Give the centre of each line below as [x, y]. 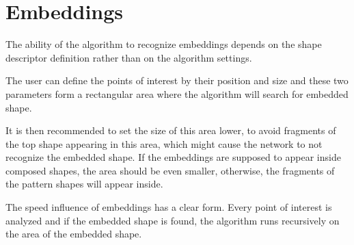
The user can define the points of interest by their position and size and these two [177, 80]
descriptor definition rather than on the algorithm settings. [129, 57]
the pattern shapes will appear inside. [84, 184]
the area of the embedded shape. [74, 234]
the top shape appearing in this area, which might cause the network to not [164, 143]
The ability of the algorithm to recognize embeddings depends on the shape [164, 44]
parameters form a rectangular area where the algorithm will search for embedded [177, 93]
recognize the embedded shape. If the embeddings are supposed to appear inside [173, 157]
